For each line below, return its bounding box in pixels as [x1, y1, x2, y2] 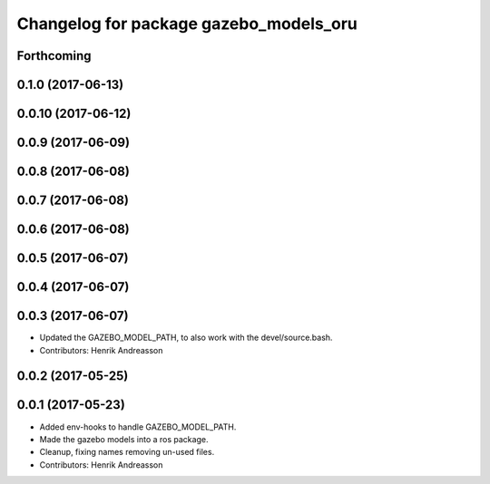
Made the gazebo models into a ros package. [39, 433, 209, 444]
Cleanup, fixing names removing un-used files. [39, 447, 215, 458]
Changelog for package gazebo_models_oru [16, 14, 358, 34]
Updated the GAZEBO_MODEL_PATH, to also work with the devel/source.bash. [39, 332, 333, 344]
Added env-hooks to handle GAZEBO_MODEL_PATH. [39, 421, 237, 432]
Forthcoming [16, 48, 92, 63]
